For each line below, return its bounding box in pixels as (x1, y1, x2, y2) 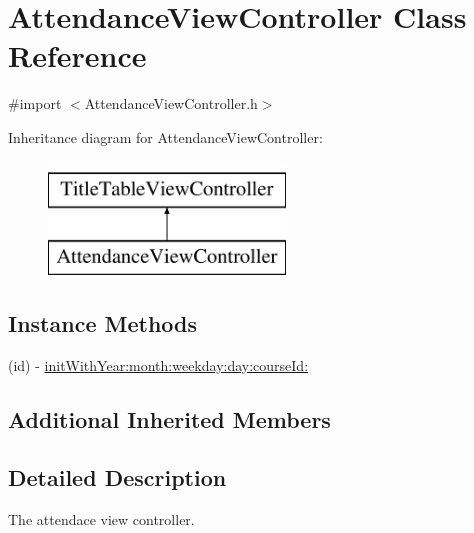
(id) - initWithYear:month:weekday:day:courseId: (8, 354, 309, 375)
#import (8, 93, 62, 114)
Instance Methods (8, 307, 197, 338)
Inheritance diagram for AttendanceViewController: (8, 126, 323, 147)
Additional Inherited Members (8, 403, 331, 434)
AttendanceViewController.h (84, 93, 258, 114)
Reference (8, 35, 147, 76)
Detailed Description (8, 462, 227, 493)
